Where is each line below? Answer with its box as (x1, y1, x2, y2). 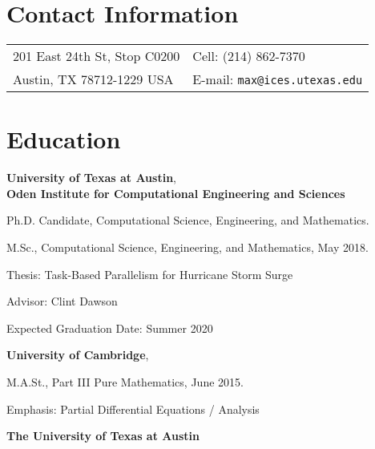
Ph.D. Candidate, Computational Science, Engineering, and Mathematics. (6, 212, 369, 229)
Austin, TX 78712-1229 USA (13, 70, 174, 89)
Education (6, 123, 121, 156)
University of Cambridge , (6, 346, 149, 363)
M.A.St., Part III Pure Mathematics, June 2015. (6, 374, 244, 390)
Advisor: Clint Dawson (6, 293, 118, 309)
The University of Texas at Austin (6, 427, 200, 444)
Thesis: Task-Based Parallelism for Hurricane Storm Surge (6, 265, 293, 282)
